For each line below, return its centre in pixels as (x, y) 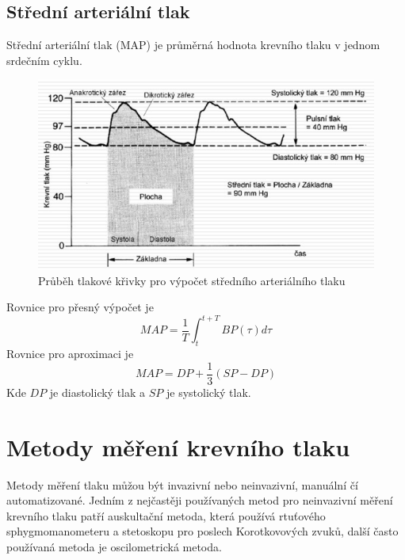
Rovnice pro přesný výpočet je (80, 307)
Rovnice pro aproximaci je (70, 354)
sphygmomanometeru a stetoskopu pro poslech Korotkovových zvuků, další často (202, 531)
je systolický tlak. (208, 392)
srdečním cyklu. (44, 60)
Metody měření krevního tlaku (178, 446)
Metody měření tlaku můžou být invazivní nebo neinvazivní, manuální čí (182, 484)
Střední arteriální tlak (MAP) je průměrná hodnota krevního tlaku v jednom (193, 45)
